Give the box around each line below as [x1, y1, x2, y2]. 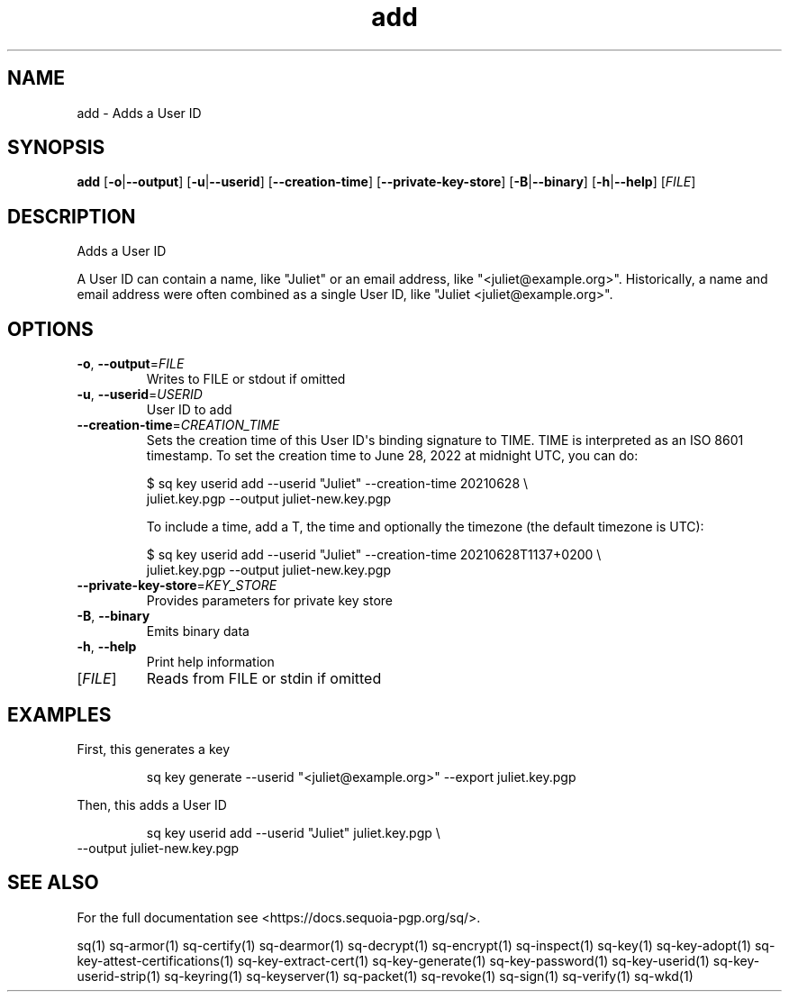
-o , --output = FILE [77, 356, 185, 372]
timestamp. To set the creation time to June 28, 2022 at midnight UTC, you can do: [146, 448, 639, 464]
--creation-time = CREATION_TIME [77, 417, 280, 433]
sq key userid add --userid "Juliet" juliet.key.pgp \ [146, 824, 440, 840]
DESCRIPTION [7, 204, 136, 228]
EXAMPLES [7, 703, 112, 726]
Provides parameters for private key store [146, 593, 393, 609]
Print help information [146, 654, 275, 670]
